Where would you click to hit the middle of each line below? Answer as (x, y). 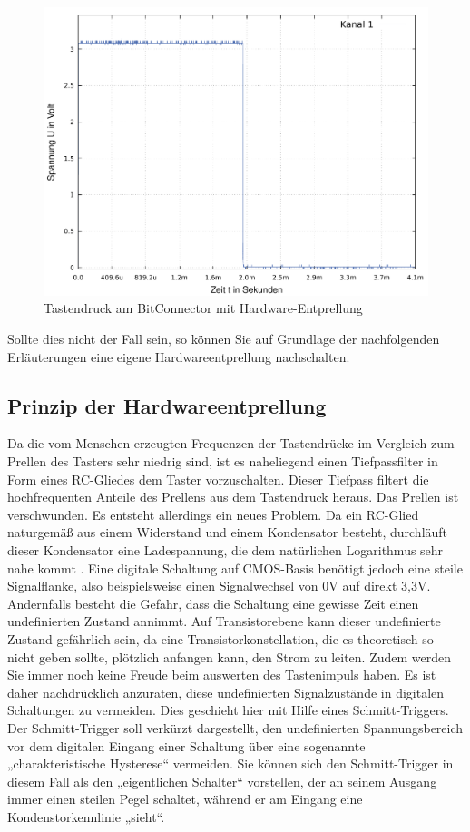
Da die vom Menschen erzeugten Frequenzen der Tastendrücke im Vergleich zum (231, 443)
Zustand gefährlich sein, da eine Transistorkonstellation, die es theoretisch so (220, 639)
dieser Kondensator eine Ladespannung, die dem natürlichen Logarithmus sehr (225, 550)
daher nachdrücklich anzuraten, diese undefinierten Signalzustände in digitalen (226, 692)
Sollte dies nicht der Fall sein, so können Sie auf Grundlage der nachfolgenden (224, 339)
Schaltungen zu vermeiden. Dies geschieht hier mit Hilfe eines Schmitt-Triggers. (228, 710)
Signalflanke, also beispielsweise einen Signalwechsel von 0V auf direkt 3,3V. (219, 586)
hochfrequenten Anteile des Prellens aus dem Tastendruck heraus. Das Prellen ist (233, 497)
